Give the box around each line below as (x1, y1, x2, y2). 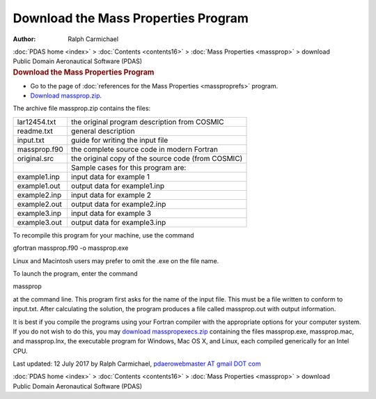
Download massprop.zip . (30, 91, 102, 100)
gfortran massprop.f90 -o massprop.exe (13, 244, 129, 252)
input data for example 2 (70, 190, 152, 200)
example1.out (17, 181, 61, 191)
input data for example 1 (70, 171, 150, 181)
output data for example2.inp (70, 199, 166, 209)
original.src (17, 153, 54, 163)
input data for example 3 (70, 208, 152, 218)
